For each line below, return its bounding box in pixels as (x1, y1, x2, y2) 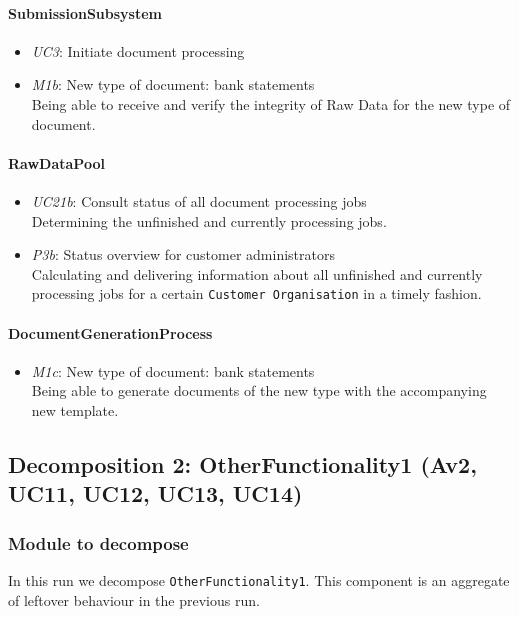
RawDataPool (8, 152, 105, 173)
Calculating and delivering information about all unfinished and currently (31, 263, 483, 284)
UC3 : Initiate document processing (31, 40, 245, 61)
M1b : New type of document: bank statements (31, 74, 315, 95)
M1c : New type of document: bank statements (31, 360, 315, 381)
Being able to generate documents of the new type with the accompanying (31, 380, 487, 401)
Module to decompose (8, 530, 189, 555)
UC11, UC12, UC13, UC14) (8, 478, 303, 509)
